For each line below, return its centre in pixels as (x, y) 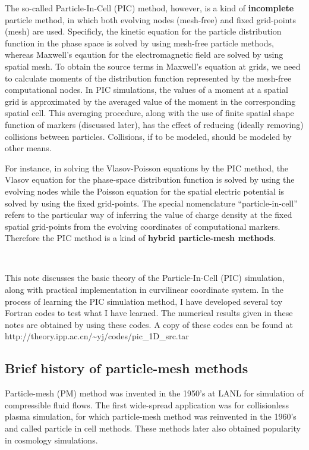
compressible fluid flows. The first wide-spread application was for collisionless (147, 404)
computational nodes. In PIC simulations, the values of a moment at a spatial (146, 90)
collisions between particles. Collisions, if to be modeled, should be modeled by (148, 136)
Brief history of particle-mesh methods (127, 368)
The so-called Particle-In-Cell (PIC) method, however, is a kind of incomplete (149, 8)
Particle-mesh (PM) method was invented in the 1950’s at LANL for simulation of (154, 393)
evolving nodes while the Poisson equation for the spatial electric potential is (145, 191)
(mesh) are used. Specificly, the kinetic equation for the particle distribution (143, 31)
